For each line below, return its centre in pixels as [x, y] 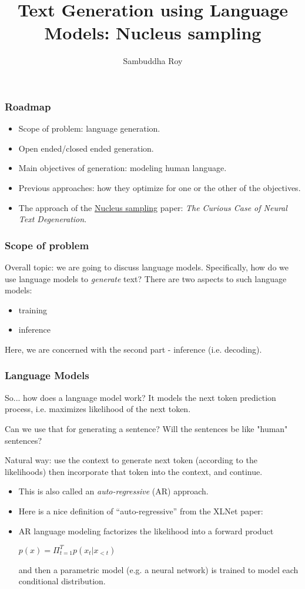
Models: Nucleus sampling [153, 33]
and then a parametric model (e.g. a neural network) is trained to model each [158, 569]
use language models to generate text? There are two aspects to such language [146, 278]
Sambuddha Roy [153, 61]
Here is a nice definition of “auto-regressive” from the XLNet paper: [141, 511]
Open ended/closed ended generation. [86, 148]
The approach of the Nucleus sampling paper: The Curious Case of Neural [153, 207]
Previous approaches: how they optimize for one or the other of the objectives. [160, 187]
